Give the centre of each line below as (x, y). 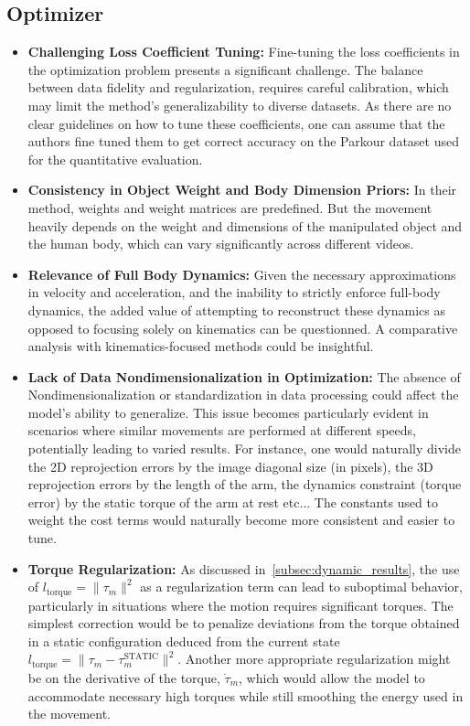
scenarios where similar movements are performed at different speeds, (222, 430)
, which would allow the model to (332, 677)
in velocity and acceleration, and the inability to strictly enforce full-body (234, 292)
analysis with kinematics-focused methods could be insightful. (201, 346)
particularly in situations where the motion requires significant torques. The (240, 605)
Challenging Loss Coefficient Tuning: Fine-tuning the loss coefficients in (244, 52)
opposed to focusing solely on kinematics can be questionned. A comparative (243, 328)
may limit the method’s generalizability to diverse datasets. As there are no (240, 105)
